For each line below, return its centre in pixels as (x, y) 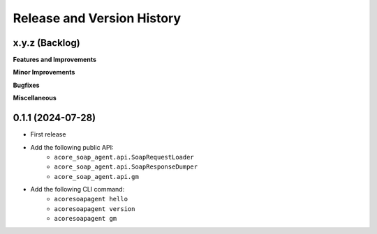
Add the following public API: (72, 147)
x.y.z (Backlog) (46, 43)
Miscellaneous (35, 98)
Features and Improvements (55, 60)
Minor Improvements (44, 72)
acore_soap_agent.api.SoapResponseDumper (126, 167)
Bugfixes (26, 85)
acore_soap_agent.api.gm (96, 177)
